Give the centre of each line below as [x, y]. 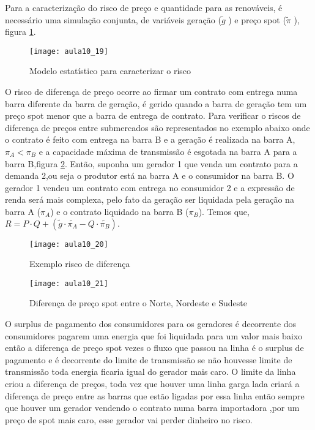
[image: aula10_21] [69, 283]
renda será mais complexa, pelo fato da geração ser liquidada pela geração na [150, 199]
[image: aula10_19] [69, 51]
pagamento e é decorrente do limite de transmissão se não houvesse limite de [149, 359]
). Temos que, [224, 211]
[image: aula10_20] [69, 244]
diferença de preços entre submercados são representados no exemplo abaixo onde [157, 127]
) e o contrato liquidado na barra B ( [120, 211]
